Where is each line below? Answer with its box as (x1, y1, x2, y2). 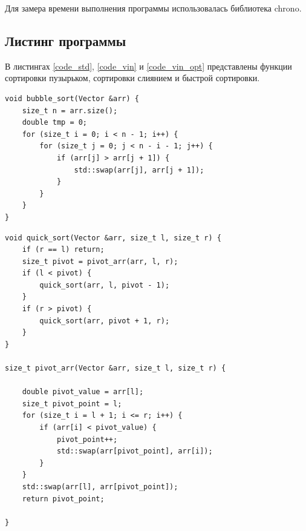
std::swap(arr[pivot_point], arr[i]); (56, 447, 213, 456)
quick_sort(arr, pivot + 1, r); (39, 316, 170, 325)
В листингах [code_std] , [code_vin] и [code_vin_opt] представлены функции (5, 59, 292, 72)
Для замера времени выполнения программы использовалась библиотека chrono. (5, 2, 302, 14)
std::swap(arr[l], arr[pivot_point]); (22, 482, 178, 491)
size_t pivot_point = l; (22, 399, 122, 408)
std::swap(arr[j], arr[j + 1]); (74, 165, 204, 174)
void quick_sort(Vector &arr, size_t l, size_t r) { (5, 233, 221, 242)
